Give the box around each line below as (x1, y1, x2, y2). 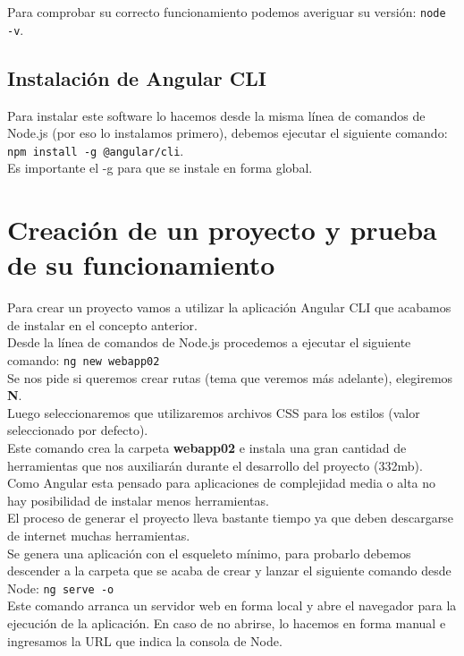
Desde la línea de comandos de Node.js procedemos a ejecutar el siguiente (7, 333, 411, 352)
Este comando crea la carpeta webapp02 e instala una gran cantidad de (7, 439, 407, 457)
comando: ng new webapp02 (7, 351, 160, 370)
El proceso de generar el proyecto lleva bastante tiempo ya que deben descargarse (7, 508, 453, 527)
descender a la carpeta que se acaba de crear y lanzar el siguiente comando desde (7, 561, 451, 580)
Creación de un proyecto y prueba (7, 211, 437, 248)
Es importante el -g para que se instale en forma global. (7, 158, 313, 177)
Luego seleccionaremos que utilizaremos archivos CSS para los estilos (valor (7, 403, 420, 422)
